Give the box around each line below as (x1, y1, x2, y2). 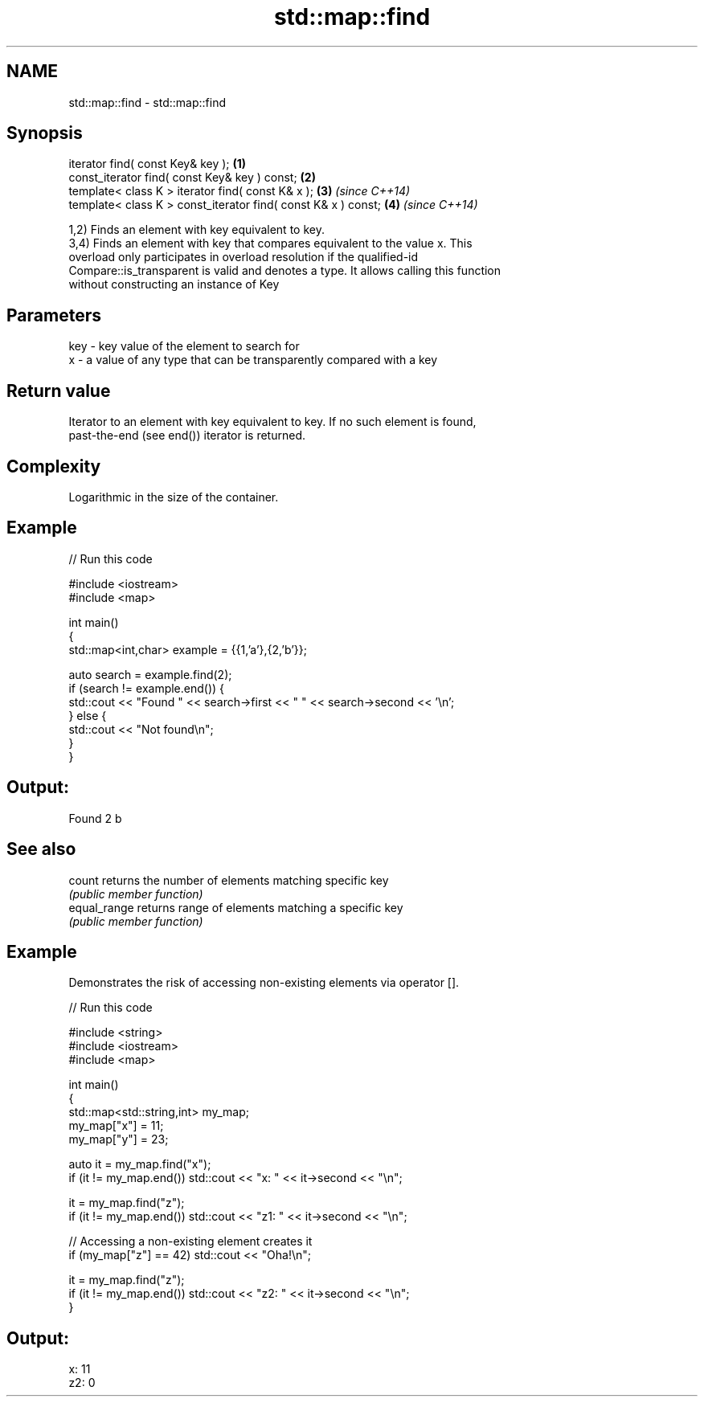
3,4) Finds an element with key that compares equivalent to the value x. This (68, 236, 473, 251)
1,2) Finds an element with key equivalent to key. (68, 223, 325, 237)
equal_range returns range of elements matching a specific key (68, 900, 403, 914)
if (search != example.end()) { (68, 681, 225, 695)
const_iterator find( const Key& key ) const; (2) (68, 170, 316, 185)
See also (6, 839, 76, 860)
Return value (6, 380, 111, 401)
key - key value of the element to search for (68, 339, 300, 354)
